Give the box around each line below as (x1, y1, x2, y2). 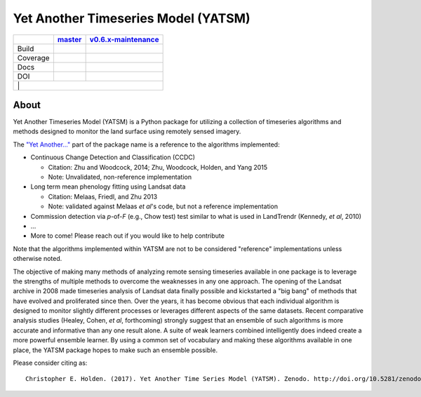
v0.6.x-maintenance (89, 34, 159, 44)
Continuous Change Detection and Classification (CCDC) (30, 153, 196, 161)
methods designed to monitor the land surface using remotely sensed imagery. (13, 127, 241, 136)
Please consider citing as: (13, 358, 88, 368)
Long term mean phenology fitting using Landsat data (30, 182, 186, 191)
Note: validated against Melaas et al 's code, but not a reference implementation (48, 202, 279, 210)
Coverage (17, 53, 50, 62)
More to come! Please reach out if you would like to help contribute (30, 231, 225, 240)
